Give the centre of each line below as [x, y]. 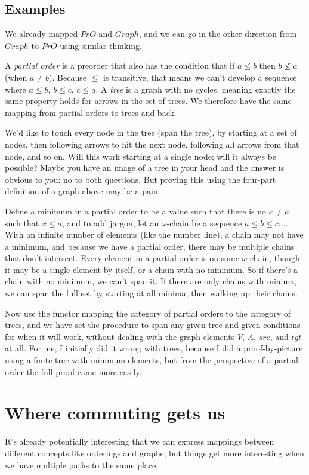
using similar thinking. [101, 45]
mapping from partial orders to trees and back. [91, 112]
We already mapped [41, 34]
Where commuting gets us [115, 413]
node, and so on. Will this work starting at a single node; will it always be [141, 156]
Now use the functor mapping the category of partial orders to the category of [148, 313]
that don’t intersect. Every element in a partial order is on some [122, 258]
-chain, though [274, 258]
